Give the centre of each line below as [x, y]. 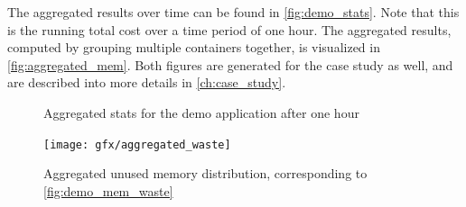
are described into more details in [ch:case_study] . [147, 82]
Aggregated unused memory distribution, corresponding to [205, 173]
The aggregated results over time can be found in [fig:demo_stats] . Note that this [233, 12]
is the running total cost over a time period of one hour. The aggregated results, [229, 29]
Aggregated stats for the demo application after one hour [201, 112]
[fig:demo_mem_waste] [108, 190]
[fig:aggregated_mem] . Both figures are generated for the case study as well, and [230, 64]
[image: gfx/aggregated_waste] [137, 144]
